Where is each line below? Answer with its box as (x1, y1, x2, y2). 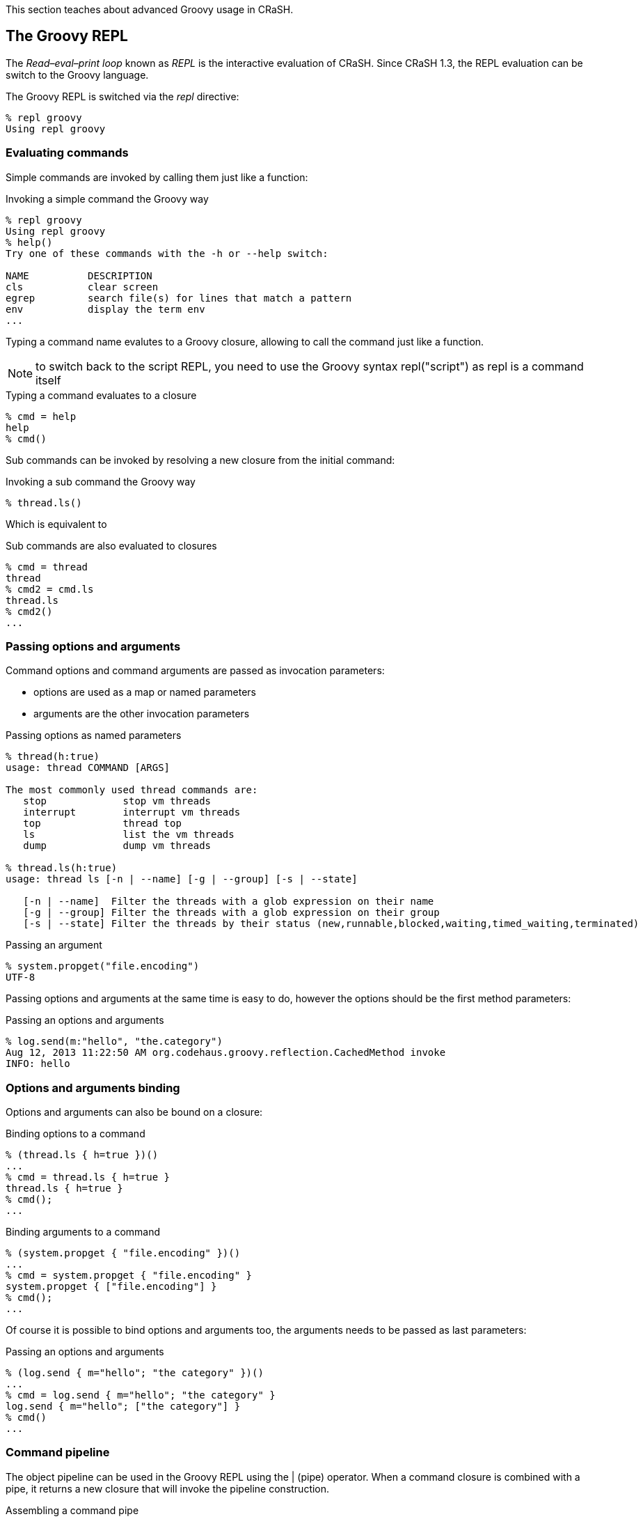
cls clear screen (6, 281, 159, 293)
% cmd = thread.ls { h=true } (6, 1171, 170, 1183)
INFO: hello (6, 1058, 70, 1070)
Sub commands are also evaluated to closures (6, 539, 217, 552)
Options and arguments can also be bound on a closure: (6, 1106, 263, 1119)
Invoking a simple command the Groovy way (6, 192, 209, 205)
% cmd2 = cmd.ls (6, 583, 94, 595)
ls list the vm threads (23, 829, 235, 841)
